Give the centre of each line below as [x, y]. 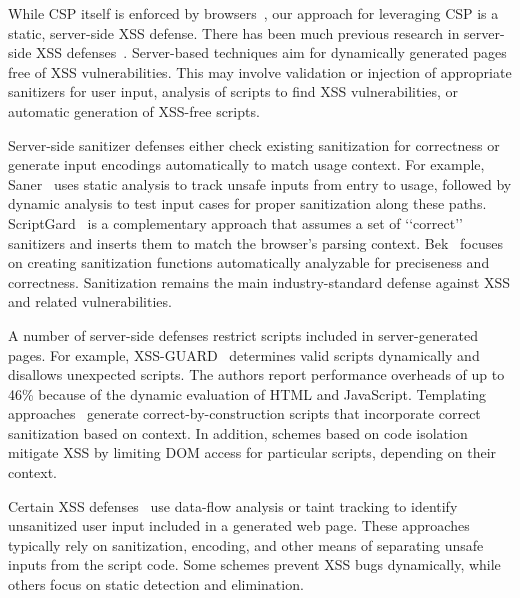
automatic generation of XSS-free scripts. [134, 110]
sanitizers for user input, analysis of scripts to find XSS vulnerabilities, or [233, 91]
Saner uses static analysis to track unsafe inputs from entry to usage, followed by [260, 183]
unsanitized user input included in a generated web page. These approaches [239, 525]
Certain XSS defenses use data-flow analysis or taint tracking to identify [233, 505]
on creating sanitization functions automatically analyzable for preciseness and [249, 262]
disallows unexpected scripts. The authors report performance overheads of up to [256, 374]
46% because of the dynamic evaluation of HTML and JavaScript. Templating [247, 393]
